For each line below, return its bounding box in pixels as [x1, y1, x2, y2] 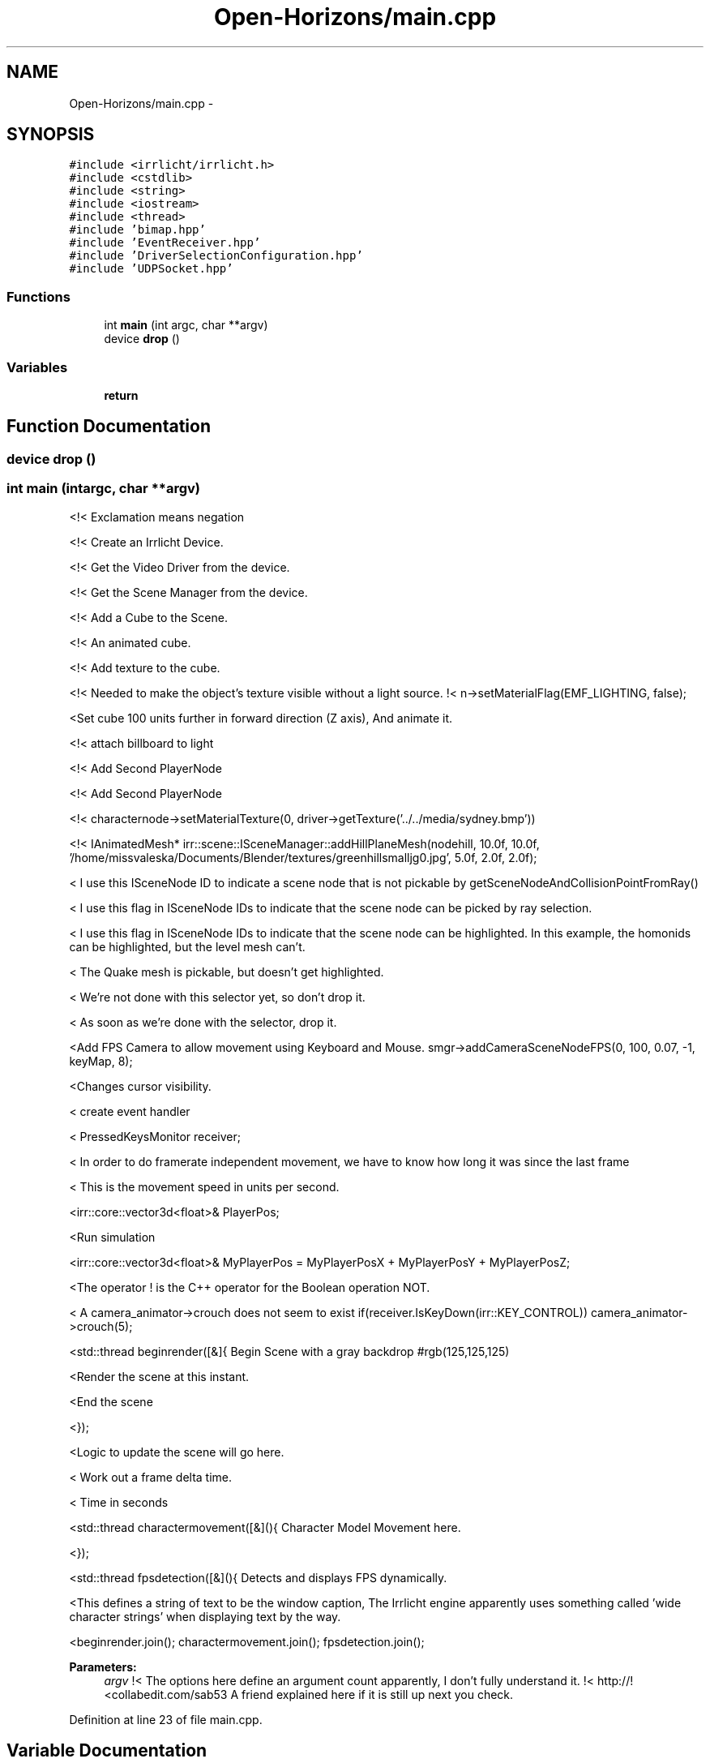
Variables [6, 358, 68, 375]
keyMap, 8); [69, 1053, 133, 1068]
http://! [597, 1673, 634, 1688]
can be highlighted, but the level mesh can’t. [69, 939, 306, 954]
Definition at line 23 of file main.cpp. [69, 1712, 263, 1727]
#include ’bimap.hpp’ [69, 223, 206, 237]
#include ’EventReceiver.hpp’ [69, 236, 261, 250]
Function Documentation [6, 416, 211, 437]
